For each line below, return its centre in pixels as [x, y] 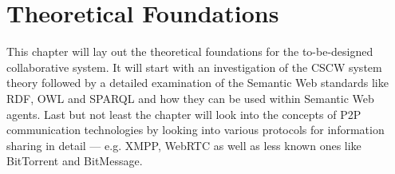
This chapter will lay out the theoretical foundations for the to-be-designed [190, 51]
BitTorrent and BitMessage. [75, 161]
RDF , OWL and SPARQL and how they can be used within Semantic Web [190, 98]
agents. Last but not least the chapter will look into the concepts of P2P [184, 114]
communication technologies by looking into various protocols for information [196, 130]
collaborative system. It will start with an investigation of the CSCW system [194, 67]
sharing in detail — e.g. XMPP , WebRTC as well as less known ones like [184, 145]
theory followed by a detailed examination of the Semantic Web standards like [197, 83]
